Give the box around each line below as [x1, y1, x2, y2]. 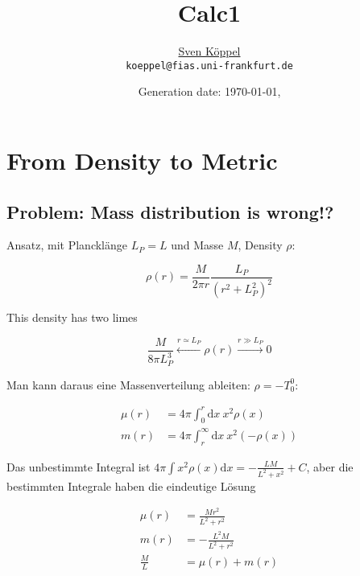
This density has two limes [6, 309, 138, 326]
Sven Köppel [178, 43, 241, 60]
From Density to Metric [6, 143, 278, 176]
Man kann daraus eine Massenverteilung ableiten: [6, 376, 250, 393]
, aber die [306, 458, 354, 475]
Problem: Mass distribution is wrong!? [6, 199, 334, 224]
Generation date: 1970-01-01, [138, 83, 281, 100]
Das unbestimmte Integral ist [6, 458, 151, 475]
